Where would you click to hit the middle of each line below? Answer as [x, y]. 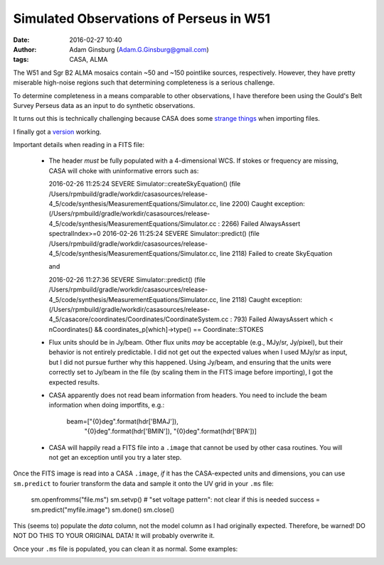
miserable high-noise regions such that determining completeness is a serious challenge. [144, 82]
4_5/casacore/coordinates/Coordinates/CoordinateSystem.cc [139, 319]
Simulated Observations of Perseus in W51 [142, 18]
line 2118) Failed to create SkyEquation [276, 253]
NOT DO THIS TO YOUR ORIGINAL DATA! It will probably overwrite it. [114, 536]
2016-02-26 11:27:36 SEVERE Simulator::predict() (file [127, 279]
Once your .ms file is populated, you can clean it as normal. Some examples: [126, 549]
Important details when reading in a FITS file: [79, 145]
